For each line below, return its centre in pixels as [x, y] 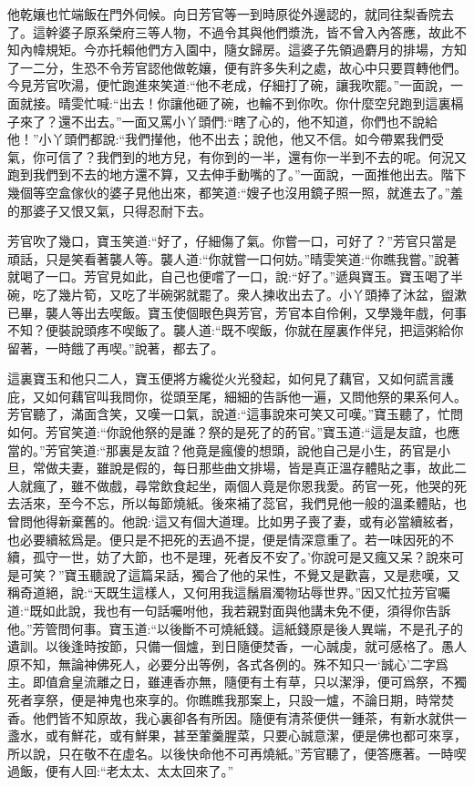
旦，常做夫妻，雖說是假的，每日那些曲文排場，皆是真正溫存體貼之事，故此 [231, 468]
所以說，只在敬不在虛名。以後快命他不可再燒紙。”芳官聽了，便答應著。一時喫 [237, 753]
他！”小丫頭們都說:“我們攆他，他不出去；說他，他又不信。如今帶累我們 [220, 139]
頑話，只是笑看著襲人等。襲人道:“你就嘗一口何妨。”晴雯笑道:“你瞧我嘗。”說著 [234, 258]
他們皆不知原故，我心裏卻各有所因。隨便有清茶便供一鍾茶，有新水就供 [243, 717]
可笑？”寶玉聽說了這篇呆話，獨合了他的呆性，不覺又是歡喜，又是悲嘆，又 [240, 574]
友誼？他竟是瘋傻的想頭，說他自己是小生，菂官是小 [298, 449]
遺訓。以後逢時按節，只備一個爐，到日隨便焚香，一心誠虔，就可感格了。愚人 [237, 646]
